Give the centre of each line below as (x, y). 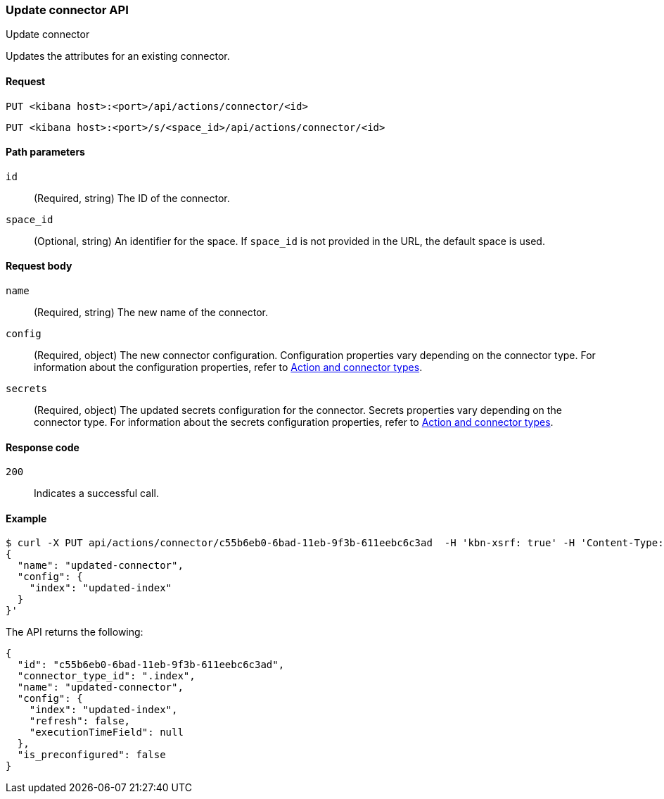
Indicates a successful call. (96, 493)
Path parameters (45, 152)
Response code (43, 447)
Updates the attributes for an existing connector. (118, 56)
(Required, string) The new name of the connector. (151, 313)
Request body (39, 266)
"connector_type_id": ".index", (106, 676)
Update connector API (67, 10)
